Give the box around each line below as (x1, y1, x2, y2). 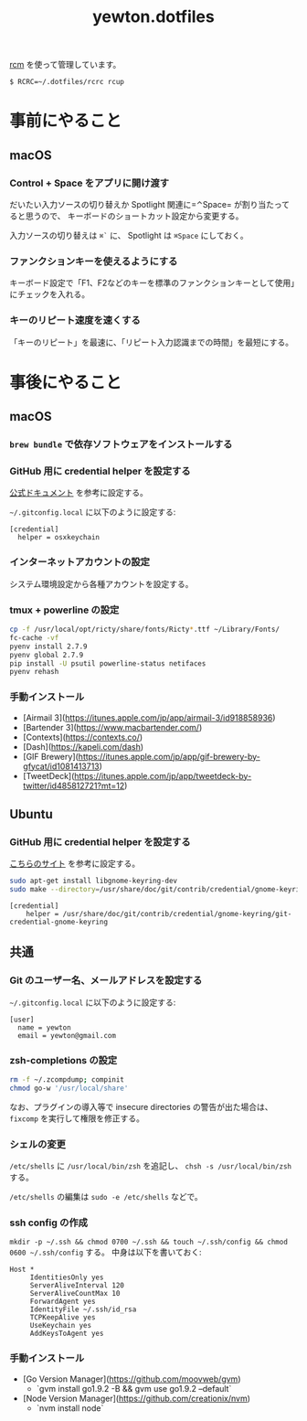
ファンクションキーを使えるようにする (9, 254, 178, 267)
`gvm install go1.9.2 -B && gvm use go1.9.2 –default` (36, 1383, 232, 1394)
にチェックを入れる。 (9, 289, 90, 300)
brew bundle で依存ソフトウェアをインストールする (9, 438, 233, 451)
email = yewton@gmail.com (17, 1031, 117, 1040)
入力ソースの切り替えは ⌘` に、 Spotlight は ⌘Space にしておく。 (9, 230, 249, 241)
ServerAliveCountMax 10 (29, 1289, 121, 1298)
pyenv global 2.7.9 (9, 650, 84, 659)
